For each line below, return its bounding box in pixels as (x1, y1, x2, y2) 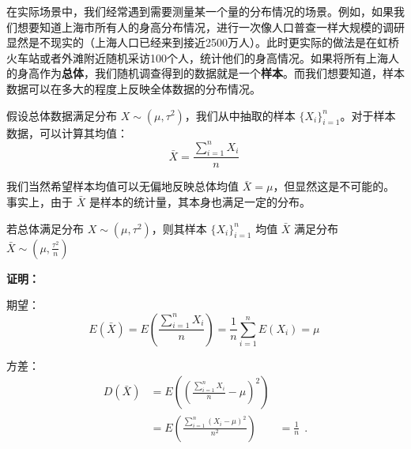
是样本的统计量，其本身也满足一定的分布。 (89, 194, 311, 210)
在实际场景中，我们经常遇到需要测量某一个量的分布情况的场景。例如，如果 (6, 3, 394, 19)
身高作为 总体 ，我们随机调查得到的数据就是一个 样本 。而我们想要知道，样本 (17, 65, 405, 81)
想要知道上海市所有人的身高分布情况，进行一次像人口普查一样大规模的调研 (17, 18, 405, 35)
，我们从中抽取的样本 (184, 107, 296, 123)
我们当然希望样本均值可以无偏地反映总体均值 (6, 178, 239, 194)
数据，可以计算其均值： (6, 124, 128, 141)
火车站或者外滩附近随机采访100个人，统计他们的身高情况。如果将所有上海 (6, 49, 388, 66)
